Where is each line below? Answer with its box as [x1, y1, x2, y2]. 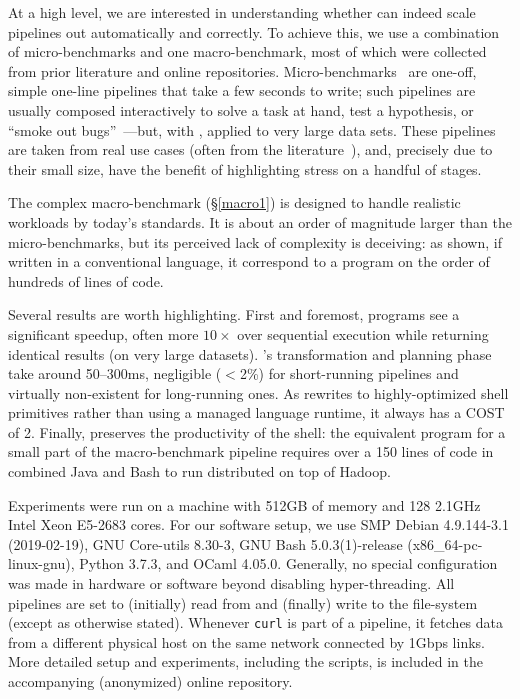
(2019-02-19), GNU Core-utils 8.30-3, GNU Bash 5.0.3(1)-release [8, 533, 403, 554]
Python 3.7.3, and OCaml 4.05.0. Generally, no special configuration [79, 553, 498, 574]
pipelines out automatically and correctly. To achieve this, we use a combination [8, 21, 500, 42]
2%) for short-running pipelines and [239, 363, 459, 384]
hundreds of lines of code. [8, 270, 164, 291]
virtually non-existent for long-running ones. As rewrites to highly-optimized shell [8, 382, 509, 403]
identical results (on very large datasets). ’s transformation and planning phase [8, 343, 492, 364]
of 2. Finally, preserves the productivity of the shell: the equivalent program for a [8, 421, 506, 442]
